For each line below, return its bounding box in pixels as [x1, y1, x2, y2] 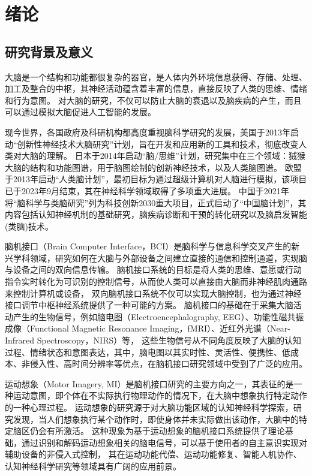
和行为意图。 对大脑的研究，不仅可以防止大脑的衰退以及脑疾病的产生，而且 [5, 94, 302, 106]
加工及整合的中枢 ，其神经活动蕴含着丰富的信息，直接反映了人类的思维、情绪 [5, 82, 307, 95]
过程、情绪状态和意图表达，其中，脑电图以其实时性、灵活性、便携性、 [5, 345, 282, 358]
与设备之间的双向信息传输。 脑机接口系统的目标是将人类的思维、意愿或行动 [5, 263, 302, 276]
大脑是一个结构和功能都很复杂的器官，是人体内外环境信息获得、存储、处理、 [5, 70, 307, 83]
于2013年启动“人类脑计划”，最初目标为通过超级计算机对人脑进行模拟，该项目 [5, 173, 307, 185]
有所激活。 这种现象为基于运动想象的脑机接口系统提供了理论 [46, 424, 285, 437]
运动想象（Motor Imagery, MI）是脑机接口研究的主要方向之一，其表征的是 [5, 377, 294, 390]
